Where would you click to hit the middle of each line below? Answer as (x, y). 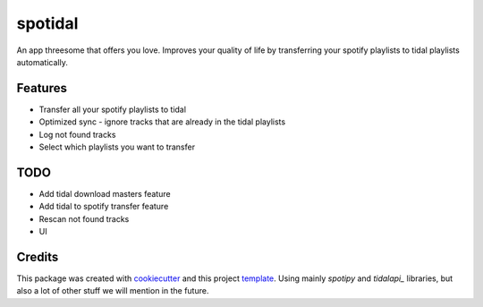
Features (42, 88)
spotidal (47, 23)
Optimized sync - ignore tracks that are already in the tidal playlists (162, 122)
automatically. (42, 62)
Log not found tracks (77, 134)
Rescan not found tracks (84, 218)
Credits (38, 256)
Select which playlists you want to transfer (117, 147)
